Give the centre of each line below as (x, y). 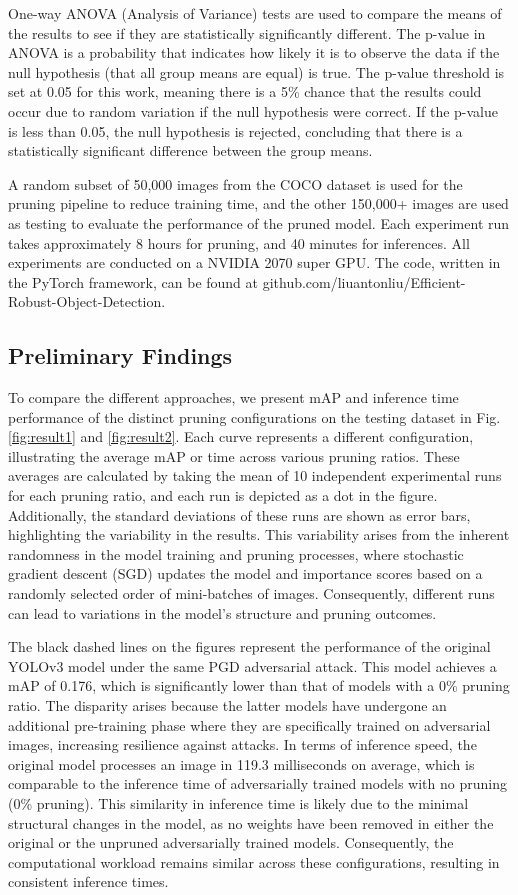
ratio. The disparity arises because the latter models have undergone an (227, 705)
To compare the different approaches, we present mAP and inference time (233, 397)
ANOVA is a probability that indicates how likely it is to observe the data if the (254, 52)
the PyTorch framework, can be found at (133, 281)
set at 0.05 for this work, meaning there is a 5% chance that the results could (245, 91)
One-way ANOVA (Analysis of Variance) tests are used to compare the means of (255, 13)
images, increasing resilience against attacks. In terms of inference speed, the (242, 744)
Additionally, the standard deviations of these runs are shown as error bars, (239, 514)
